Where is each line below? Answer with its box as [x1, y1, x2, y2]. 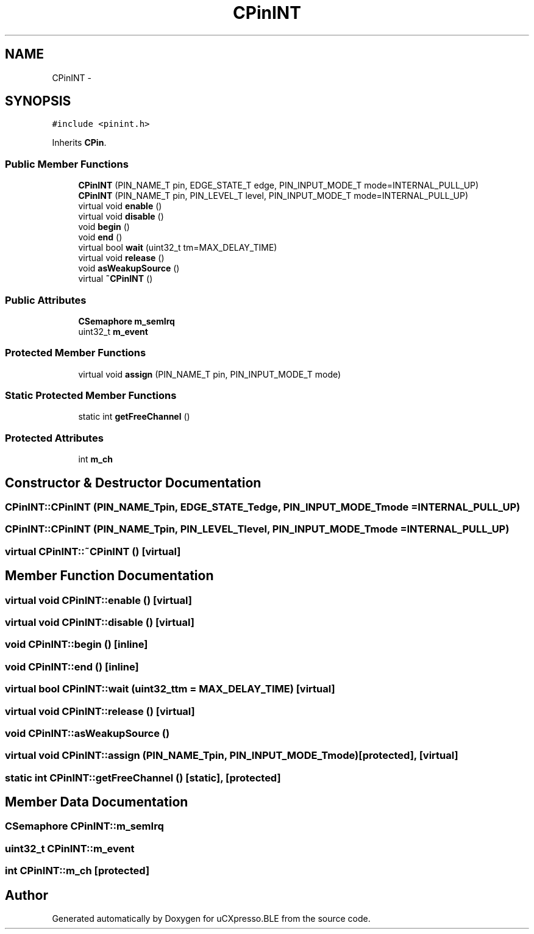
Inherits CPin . [52, 137, 107, 148]
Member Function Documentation [5, 568, 214, 584]
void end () [78, 232, 123, 243]
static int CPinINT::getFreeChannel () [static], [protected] [5, 771, 281, 784]
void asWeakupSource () [78, 263, 180, 274]
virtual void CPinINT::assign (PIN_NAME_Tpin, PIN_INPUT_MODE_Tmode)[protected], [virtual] [5, 749, 458, 762]
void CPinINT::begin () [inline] [5, 638, 148, 651]
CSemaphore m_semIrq [78, 315, 175, 326]
